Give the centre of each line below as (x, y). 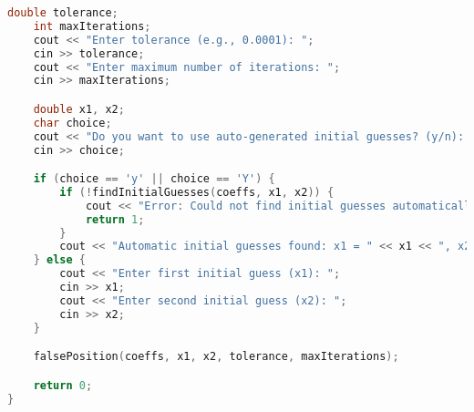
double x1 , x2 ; (79, 109)
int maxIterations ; (92, 26)
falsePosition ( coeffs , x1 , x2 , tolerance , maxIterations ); (216, 357)
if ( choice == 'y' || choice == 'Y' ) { (154, 179)
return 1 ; (115, 219)
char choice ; (72, 123)
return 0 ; (63, 385)
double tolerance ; (63, 13)
